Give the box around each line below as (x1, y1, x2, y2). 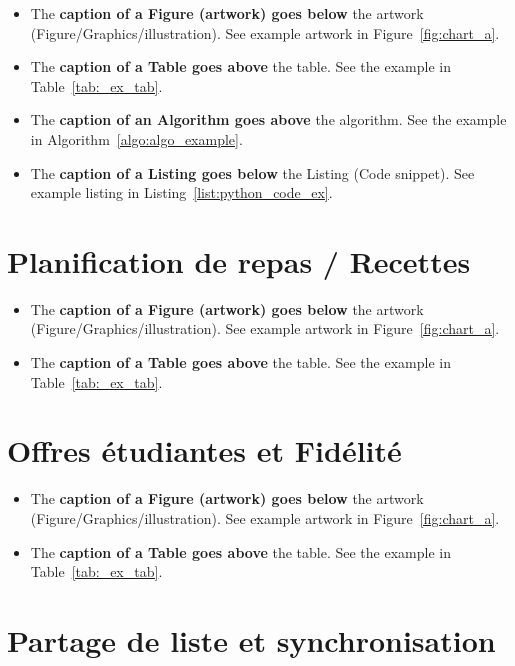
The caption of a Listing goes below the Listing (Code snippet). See (30, 162, 475, 183)
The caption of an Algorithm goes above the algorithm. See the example (30, 109, 507, 130)
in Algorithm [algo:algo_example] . (30, 128, 243, 149)
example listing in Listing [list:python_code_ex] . (30, 182, 333, 203)
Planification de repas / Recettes (7, 240, 471, 281)
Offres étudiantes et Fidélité (7, 430, 402, 471)
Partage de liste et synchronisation (7, 619, 496, 660)
